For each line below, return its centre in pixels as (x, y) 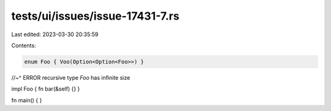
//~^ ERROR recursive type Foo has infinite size (71, 77)
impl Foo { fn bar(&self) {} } (46, 89)
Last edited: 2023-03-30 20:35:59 (55, 34)
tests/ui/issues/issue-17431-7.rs (95, 16)
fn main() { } (27, 100)
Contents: (24, 45)
